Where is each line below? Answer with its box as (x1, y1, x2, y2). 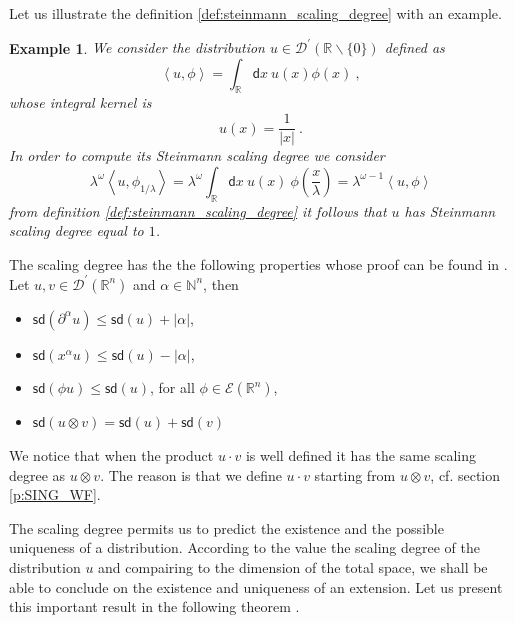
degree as (9, 464, 66, 485)
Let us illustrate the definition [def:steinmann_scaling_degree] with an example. (9, 3, 502, 23)
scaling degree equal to (9, 220, 144, 241)
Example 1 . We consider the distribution (9, 37, 265, 58)
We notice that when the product (9, 445, 214, 465)
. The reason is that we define (100, 464, 282, 485)
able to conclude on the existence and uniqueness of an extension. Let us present (9, 576, 503, 597)
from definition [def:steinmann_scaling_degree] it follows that (9, 200, 387, 221)
